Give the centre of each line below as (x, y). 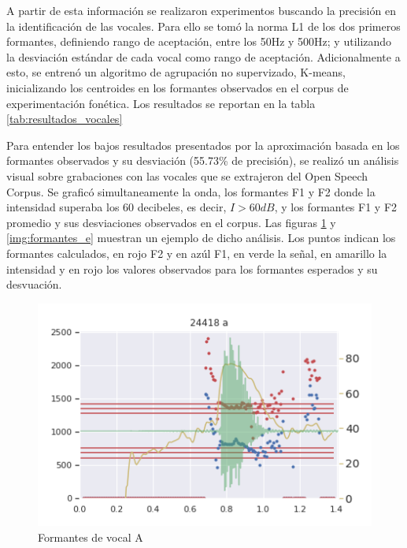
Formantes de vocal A (91, 537)
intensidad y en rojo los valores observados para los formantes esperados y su (192, 268)
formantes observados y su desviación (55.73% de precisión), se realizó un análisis (203, 160)
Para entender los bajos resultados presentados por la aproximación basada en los (203, 145)
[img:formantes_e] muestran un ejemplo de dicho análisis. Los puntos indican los (201, 238)
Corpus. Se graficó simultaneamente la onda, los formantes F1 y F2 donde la (191, 191)
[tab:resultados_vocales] (65, 119)
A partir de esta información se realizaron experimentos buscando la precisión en (201, 10)
